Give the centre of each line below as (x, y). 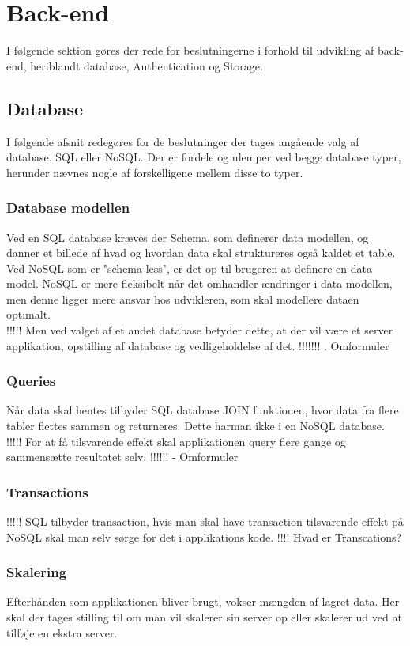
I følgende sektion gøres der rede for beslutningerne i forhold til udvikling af (190, 50)
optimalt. (29, 314)
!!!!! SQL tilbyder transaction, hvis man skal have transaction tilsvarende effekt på (205, 521)
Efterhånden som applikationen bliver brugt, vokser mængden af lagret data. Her (203, 601)
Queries (31, 381)
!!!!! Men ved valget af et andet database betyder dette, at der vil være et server (200, 330)
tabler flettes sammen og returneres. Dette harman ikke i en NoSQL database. (196, 426)
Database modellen (68, 208)
